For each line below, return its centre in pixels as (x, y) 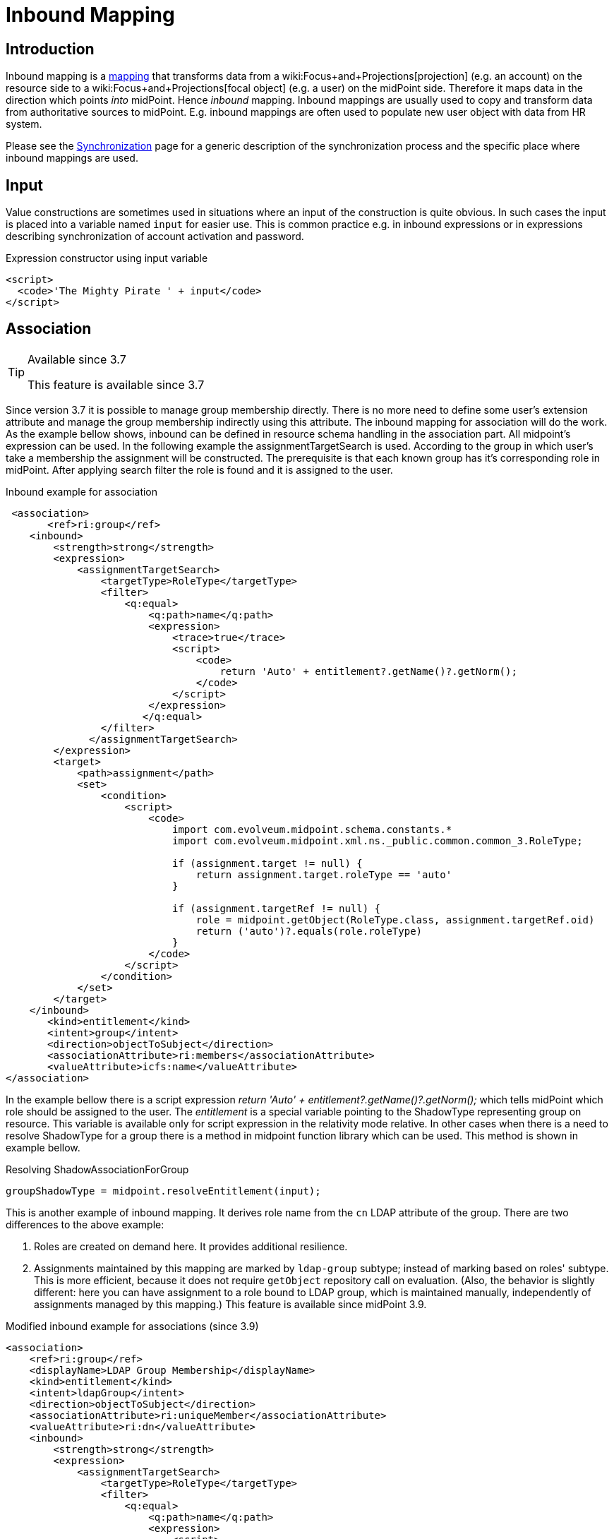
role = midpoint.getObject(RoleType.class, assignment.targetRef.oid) (395, 920)
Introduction (50, 49)
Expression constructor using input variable (107, 258)
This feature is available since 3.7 (116, 384)
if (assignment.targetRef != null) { (277, 908)
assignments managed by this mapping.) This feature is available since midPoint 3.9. (230, 1304)
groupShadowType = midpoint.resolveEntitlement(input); (163, 1191)
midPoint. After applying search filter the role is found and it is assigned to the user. (199, 469)
